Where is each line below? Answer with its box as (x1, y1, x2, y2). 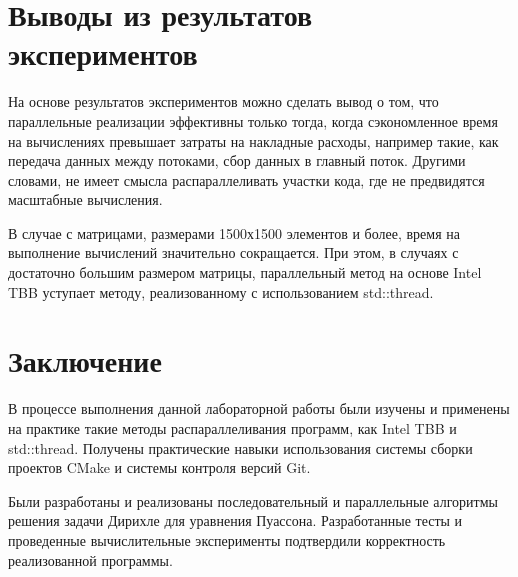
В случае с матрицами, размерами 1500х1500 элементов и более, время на (8, 222, 461, 243)
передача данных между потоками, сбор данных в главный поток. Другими (8, 150, 466, 171)
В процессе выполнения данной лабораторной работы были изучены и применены (8, 398, 510, 419)
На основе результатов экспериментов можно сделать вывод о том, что (8, 91, 439, 112)
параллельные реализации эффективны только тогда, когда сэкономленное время (8, 110, 498, 131)
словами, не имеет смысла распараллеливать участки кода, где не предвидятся (8, 169, 485, 190)
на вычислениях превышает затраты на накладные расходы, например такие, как (8, 130, 499, 151)
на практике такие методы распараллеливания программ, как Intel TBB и (8, 417, 457, 438)
